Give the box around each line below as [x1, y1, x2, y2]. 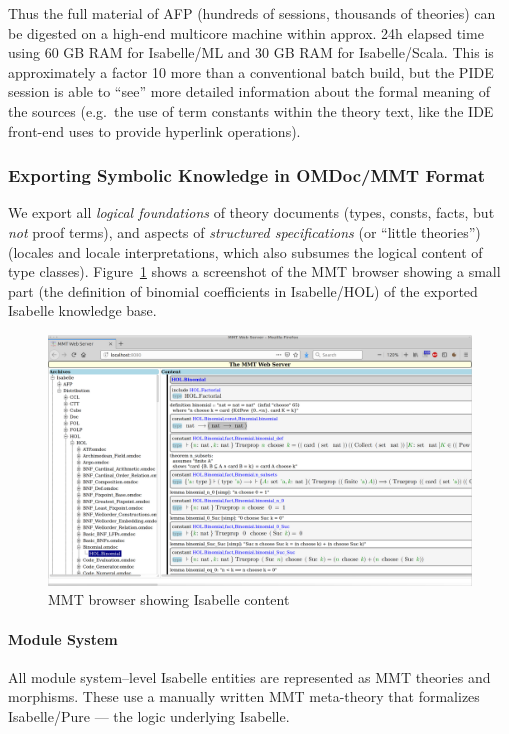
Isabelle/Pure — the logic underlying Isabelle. [8, 706, 290, 727]
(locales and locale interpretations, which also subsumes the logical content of [8, 241, 483, 262]
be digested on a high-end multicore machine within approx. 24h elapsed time [8, 22, 484, 43]
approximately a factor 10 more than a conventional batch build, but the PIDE [8, 61, 494, 82]
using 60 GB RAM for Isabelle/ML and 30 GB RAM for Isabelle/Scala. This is [8, 42, 494, 63]
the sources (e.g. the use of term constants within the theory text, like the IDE [8, 100, 494, 121]
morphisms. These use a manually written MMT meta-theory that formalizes [8, 686, 480, 707]
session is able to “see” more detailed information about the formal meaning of [8, 81, 490, 102]
